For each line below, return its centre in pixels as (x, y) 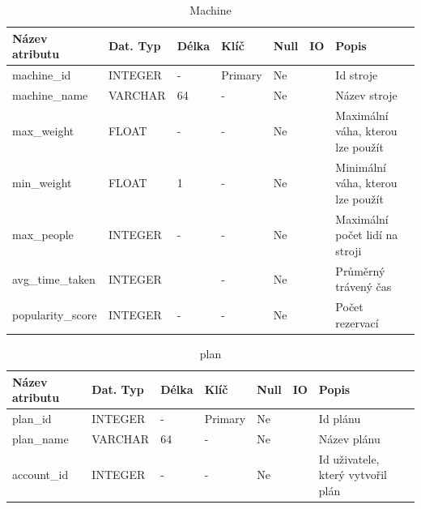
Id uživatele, (349, 458)
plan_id (32, 418)
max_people (43, 235)
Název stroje (366, 94)
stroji (349, 250)
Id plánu (340, 418)
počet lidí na (367, 235)
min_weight (42, 183)
